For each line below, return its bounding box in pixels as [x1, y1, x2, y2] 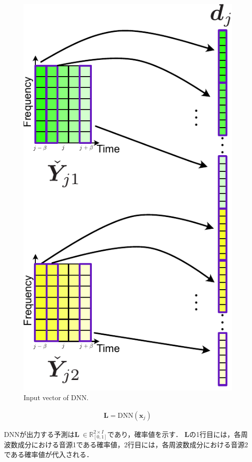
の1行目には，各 [189, 429, 241, 439]
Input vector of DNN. [24, 392, 89, 402]
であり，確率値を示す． [107, 429, 182, 439]
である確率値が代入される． [4, 449, 93, 459]
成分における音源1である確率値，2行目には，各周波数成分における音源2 [17, 439, 248, 450]
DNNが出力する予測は [4, 429, 75, 439]
